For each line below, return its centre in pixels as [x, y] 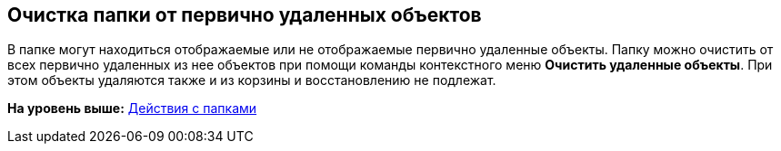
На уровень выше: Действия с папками [132, 109]
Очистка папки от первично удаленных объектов [245, 15]
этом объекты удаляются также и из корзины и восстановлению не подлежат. [252, 80]
